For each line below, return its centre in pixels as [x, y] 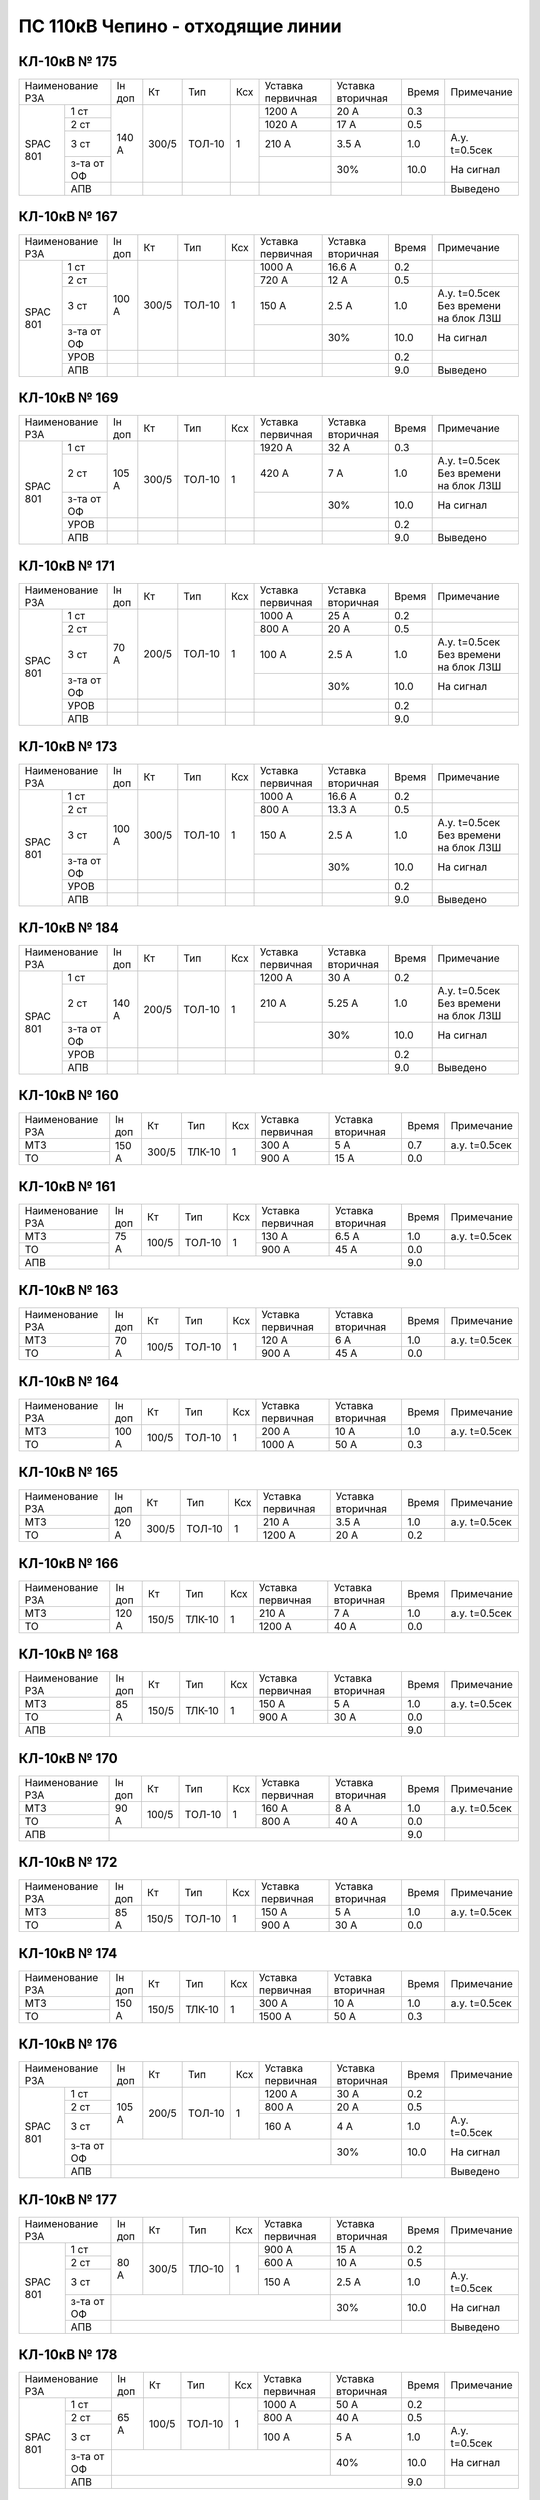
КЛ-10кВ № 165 [68, 1472]
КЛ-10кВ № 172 [68, 1862]
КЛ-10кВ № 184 [69, 927]
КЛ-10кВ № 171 [66, 565]
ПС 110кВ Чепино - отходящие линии [180, 26]
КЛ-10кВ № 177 [67, 2199]
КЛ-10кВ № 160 [68, 1095]
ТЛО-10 [206, 2268]
